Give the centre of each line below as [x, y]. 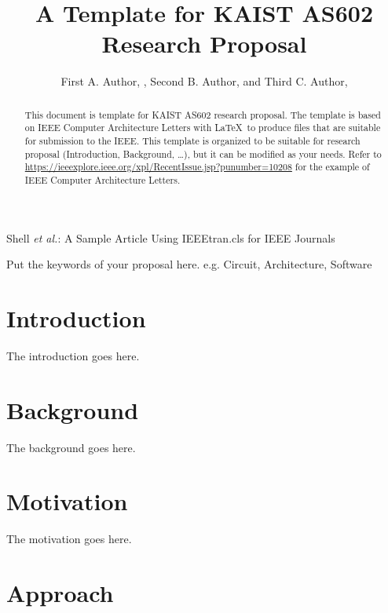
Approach [60, 593]
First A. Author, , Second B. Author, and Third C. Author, [204, 81]
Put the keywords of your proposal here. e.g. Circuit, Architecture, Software [189, 264]
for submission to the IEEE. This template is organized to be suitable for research [192, 141]
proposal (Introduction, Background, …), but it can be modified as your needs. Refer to [203, 153]
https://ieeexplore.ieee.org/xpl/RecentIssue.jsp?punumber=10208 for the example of [197, 167]
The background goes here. [71, 447]
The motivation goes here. [69, 539]
